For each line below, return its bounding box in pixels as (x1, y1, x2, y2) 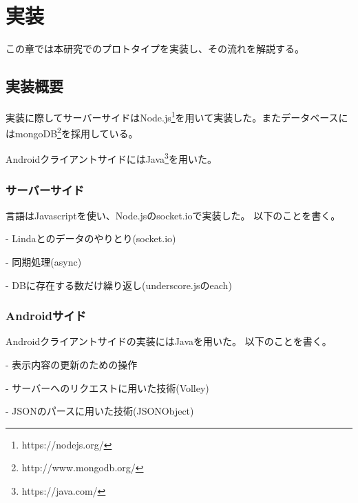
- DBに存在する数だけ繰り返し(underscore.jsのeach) (6, 277, 232, 292)
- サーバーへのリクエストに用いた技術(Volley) (6, 380, 209, 395)
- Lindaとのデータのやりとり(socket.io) (6, 231, 176, 246)
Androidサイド (6, 307, 87, 324)
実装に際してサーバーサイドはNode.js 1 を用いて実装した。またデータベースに (6, 108, 348, 124)
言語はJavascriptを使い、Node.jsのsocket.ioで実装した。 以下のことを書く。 (6, 208, 341, 222)
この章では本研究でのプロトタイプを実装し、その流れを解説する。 (6, 41, 304, 56)
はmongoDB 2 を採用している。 (6, 124, 138, 140)
